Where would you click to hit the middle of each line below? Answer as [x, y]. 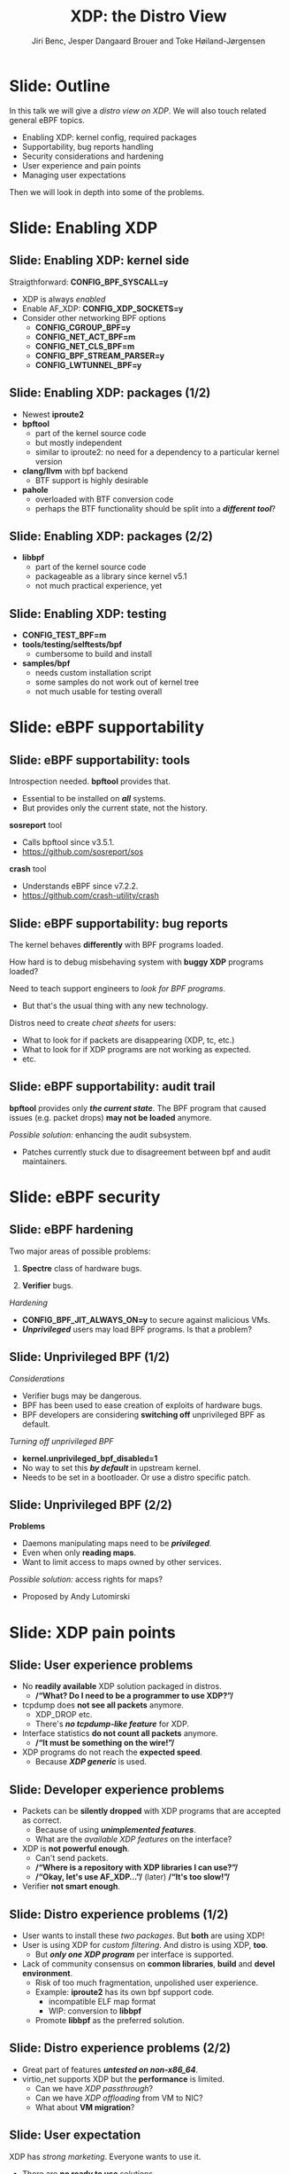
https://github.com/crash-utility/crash [90, 895]
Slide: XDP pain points [92, 1632]
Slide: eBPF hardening [72, 1230]
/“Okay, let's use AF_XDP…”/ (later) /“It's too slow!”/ [133, 1877]
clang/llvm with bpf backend [75, 471]
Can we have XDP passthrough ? [94, 2088]
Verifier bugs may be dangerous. [82, 1396]
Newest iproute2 [53, 414]
